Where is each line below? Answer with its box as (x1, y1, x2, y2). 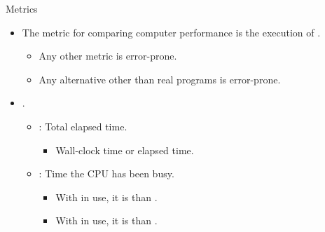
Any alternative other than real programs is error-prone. (39, 71, 281, 86)
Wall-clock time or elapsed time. (55, 142, 194, 157)
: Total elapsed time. (39, 118, 127, 133)
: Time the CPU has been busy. (39, 166, 174, 181)
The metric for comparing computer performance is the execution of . (22, 25, 321, 39)
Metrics (6, 1, 38, 15)
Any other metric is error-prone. (39, 48, 177, 63)
